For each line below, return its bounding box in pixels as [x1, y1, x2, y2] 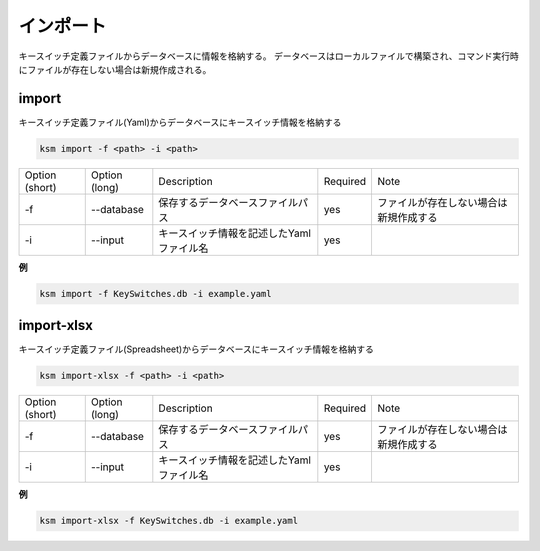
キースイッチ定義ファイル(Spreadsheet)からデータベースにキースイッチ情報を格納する [18, 343, 375, 355]
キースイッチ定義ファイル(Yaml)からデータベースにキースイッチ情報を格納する [18, 116, 342, 128]
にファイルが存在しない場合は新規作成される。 [18, 63, 212, 75]
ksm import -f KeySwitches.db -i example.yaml [39, 288, 272, 299]
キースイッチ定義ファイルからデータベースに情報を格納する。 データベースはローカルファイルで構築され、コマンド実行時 [18, 50, 519, 62]
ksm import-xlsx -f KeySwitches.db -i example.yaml [39, 515, 299, 527]
